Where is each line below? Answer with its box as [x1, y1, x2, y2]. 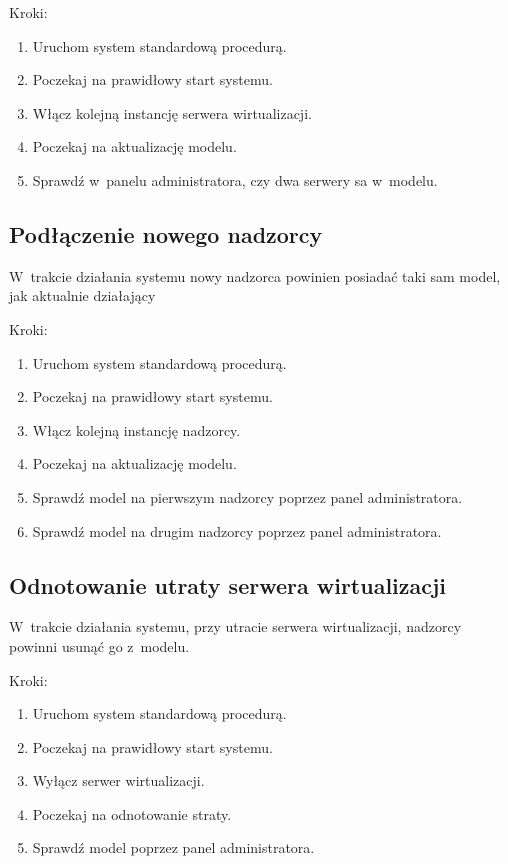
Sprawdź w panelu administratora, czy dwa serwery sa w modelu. [32, 169, 438, 190]
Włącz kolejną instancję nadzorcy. [32, 419, 241, 440]
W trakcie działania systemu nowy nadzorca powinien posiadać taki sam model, [9, 265, 501, 286]
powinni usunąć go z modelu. [9, 635, 190, 656]
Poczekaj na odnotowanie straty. [32, 803, 232, 824]
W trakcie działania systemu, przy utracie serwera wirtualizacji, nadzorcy [9, 616, 462, 637]
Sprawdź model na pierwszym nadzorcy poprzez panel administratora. [32, 486, 463, 507]
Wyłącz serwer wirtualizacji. [32, 770, 205, 791]
